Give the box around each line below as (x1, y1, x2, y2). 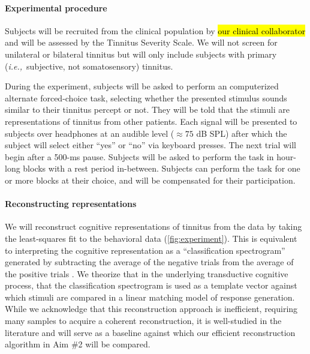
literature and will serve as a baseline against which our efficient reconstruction (5, 326, 296, 338)
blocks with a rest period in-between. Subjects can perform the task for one (23, 162, 300, 175)
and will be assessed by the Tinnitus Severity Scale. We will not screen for (5, 36, 278, 49)
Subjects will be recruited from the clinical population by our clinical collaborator (5, 24, 306, 37)
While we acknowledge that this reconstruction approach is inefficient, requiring (5, 302, 298, 315)
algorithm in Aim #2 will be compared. (5, 338, 151, 350)
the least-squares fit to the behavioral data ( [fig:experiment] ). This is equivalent (5, 232, 297, 244)
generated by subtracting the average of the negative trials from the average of (5, 256, 294, 268)
